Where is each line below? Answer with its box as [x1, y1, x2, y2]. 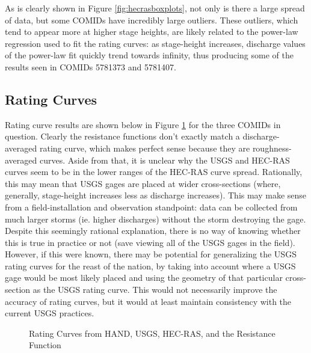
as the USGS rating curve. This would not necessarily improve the [32, 283, 277, 296]
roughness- [252, 141, 292, 154]
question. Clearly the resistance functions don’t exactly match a [5, 130, 240, 143]
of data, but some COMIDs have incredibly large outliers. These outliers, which [5, 13, 298, 26]
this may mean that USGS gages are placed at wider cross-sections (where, [5, 177, 281, 189]
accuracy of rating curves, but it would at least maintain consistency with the [5, 295, 292, 307]
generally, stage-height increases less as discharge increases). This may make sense [5, 189, 307, 201]
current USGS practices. [5, 307, 94, 319]
